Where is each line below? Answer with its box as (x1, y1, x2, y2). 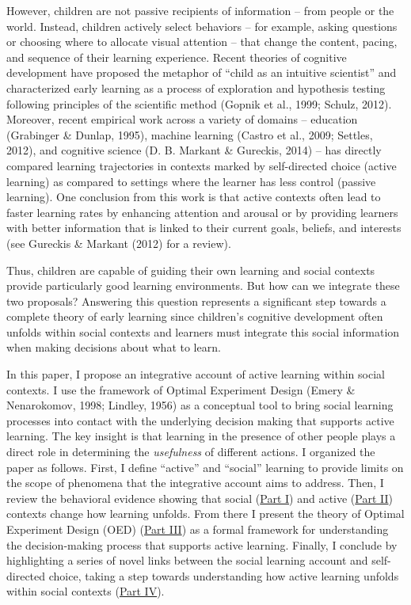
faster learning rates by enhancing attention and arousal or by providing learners (6, 204, 398, 220)
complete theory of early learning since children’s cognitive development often (6, 308, 383, 325)
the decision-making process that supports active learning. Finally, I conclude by (6, 536, 398, 553)
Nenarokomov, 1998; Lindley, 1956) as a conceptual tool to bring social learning (6, 397, 394, 413)
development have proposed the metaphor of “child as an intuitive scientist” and (6, 64, 397, 81)
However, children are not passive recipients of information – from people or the (6, 2, 394, 18)
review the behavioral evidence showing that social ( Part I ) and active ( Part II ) (6, 489, 393, 506)
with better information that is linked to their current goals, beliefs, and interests (6, 219, 401, 236)
